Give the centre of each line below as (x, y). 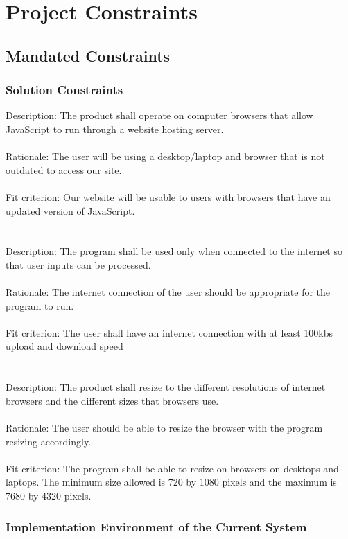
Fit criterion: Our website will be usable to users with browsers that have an (168, 196)
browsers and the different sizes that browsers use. (112, 400)
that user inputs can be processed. (78, 264)
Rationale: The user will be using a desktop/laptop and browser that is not (165, 156)
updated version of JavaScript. (70, 210)
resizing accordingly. (49, 441)
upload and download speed (64, 346)
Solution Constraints (64, 90)
